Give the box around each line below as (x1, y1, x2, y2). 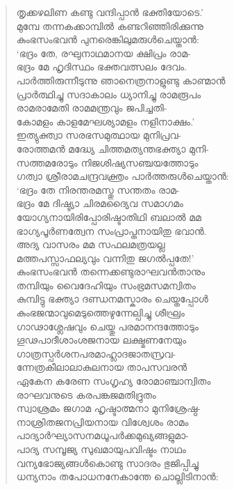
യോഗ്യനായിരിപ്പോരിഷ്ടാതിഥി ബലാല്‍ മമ (16, 209, 201, 224)
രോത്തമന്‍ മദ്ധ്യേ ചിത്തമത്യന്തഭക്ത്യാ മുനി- (16, 141, 209, 155)
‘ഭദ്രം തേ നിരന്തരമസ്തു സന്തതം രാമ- (16, 182, 180, 197)
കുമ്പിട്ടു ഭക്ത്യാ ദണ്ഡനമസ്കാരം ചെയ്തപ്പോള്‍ (16, 291, 208, 306)
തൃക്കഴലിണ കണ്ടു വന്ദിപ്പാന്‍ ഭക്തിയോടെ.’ (16, 5, 203, 19)
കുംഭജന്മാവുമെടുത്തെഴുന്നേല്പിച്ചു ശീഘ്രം (16, 305, 185, 320)
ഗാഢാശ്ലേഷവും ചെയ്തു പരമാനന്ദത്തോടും (16, 319, 199, 333)
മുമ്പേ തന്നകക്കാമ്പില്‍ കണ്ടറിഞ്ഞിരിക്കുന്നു (16, 18, 203, 33)
